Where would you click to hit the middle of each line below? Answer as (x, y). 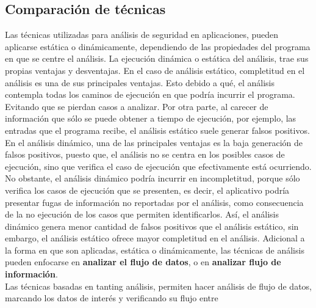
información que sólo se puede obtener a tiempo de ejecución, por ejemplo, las (151, 118)
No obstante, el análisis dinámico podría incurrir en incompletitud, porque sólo (153, 178)
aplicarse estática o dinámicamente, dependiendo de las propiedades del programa (158, 46)
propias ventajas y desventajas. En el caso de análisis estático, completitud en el (155, 70)
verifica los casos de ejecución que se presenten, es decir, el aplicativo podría (147, 190)
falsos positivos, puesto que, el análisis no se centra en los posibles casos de (145, 154)
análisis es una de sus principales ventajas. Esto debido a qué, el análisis (140, 82)
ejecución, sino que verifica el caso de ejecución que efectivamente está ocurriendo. (158, 166)
